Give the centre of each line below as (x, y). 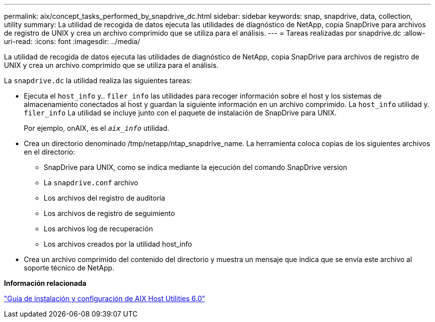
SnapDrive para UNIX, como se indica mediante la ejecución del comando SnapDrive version (195, 167)
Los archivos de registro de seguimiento (109, 213)
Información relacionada (45, 283)
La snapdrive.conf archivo (91, 183)
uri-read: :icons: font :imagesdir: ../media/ (72, 41)
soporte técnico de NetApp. (69, 268)
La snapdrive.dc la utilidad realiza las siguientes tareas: (98, 80)
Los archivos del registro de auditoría (105, 198)
